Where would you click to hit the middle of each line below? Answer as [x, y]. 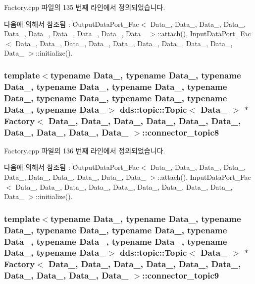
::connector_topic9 [181, 275]
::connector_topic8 [181, 132]
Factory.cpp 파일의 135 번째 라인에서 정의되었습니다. [85, 7]
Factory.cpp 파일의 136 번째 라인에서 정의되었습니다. [85, 150]
